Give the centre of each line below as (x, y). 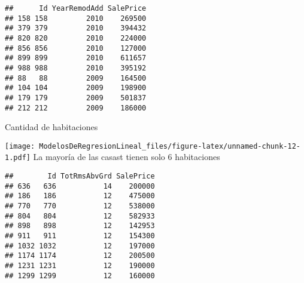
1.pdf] (18, 158)
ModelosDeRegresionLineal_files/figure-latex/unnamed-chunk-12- (170, 146)
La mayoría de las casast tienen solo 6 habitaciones (127, 157)
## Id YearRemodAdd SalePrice (76, 8)
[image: (20, 146)
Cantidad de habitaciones (51, 127)
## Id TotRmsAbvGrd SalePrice (80, 176)
